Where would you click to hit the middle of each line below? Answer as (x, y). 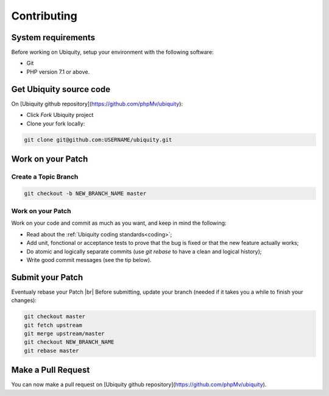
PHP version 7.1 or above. (58, 72)
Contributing (44, 16)
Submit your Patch (47, 277)
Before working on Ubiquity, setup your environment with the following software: (112, 52)
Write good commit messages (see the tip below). (89, 260)
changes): (24, 300)
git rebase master (51, 351)
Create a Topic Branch (45, 177)
